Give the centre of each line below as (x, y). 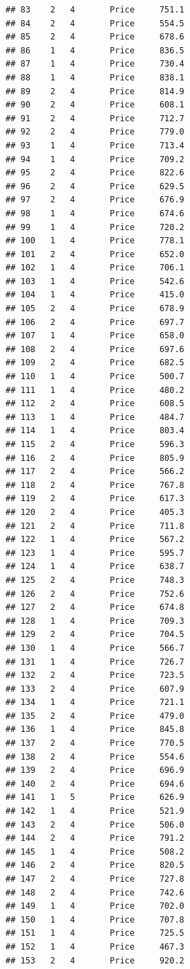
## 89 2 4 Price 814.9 (95, 91)
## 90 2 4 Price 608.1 (95, 105)
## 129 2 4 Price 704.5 (95, 635)
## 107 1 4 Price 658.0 (95, 336)
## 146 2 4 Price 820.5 (95, 865)
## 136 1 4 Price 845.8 (95, 730)
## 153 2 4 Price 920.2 (95, 960)
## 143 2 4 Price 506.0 (95, 824)
